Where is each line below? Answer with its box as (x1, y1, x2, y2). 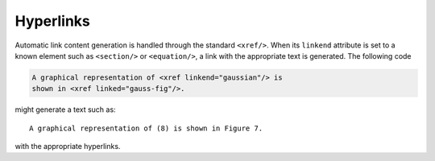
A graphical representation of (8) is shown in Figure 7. (29, 123, 263, 133)
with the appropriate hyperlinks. (14, 142, 121, 151)
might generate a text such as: (14, 105, 116, 114)
